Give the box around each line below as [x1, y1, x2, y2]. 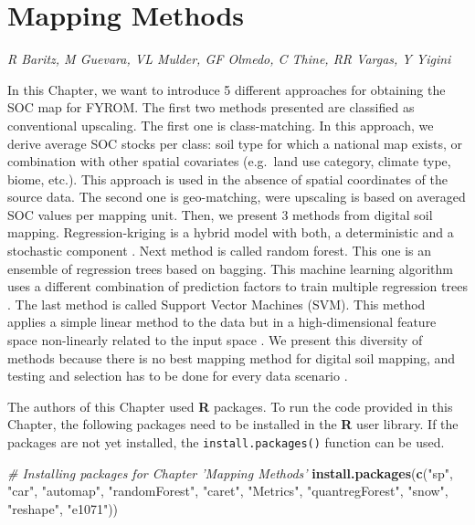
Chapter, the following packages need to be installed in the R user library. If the [7, 415, 459, 434]
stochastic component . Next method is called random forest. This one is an [7, 241, 432, 260]
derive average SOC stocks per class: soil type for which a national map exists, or [7, 133, 463, 152]
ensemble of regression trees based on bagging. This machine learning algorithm [7, 258, 453, 278]
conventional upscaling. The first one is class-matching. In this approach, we [7, 115, 434, 134]
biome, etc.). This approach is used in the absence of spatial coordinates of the [7, 169, 448, 188]
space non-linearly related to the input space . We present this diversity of [7, 331, 423, 350]
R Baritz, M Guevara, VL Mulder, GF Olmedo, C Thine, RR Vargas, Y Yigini [7, 49, 451, 68]
